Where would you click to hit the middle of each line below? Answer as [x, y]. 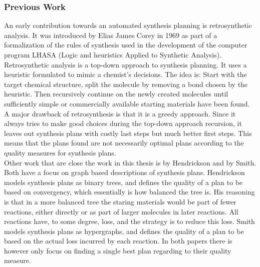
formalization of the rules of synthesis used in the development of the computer [126, 45]
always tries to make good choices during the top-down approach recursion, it [123, 123]
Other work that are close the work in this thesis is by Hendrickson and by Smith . [130, 162]
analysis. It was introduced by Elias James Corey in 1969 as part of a [111, 35]
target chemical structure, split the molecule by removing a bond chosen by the [126, 84]
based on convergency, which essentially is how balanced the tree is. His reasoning [129, 192]
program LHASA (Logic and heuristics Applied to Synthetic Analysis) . [113, 54]
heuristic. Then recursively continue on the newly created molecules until [116, 94]
